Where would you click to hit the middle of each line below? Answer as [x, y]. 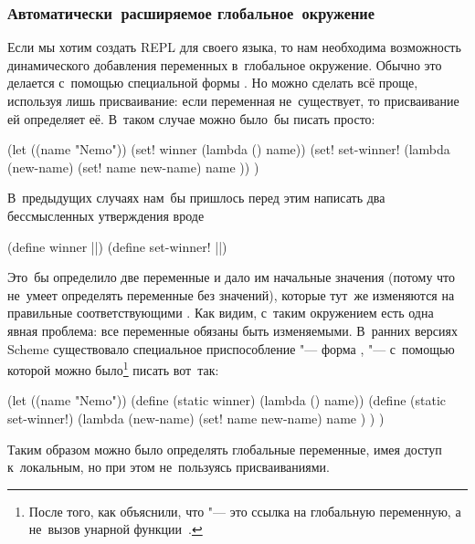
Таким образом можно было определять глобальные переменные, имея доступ [225, 449]
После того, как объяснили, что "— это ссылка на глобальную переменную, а [245, 511]
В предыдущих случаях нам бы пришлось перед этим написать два [196, 198]
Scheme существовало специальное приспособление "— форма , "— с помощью [231, 348]
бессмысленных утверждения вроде [106, 215]
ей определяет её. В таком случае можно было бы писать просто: [191, 118]
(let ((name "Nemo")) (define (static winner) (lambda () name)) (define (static [227, 400]
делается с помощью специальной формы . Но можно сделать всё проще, [213, 83]
